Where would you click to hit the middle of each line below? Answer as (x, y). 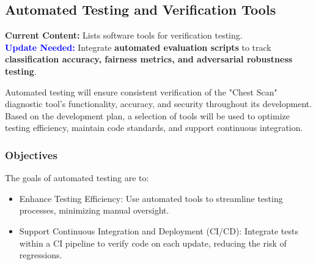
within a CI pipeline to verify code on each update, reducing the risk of (153, 243)
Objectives (31, 155)
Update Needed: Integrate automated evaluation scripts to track (138, 47)
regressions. (41, 255)
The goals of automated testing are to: (77, 178)
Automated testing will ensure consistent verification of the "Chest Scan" (141, 91)
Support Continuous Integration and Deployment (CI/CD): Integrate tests (159, 230)
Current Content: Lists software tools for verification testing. (124, 35)
